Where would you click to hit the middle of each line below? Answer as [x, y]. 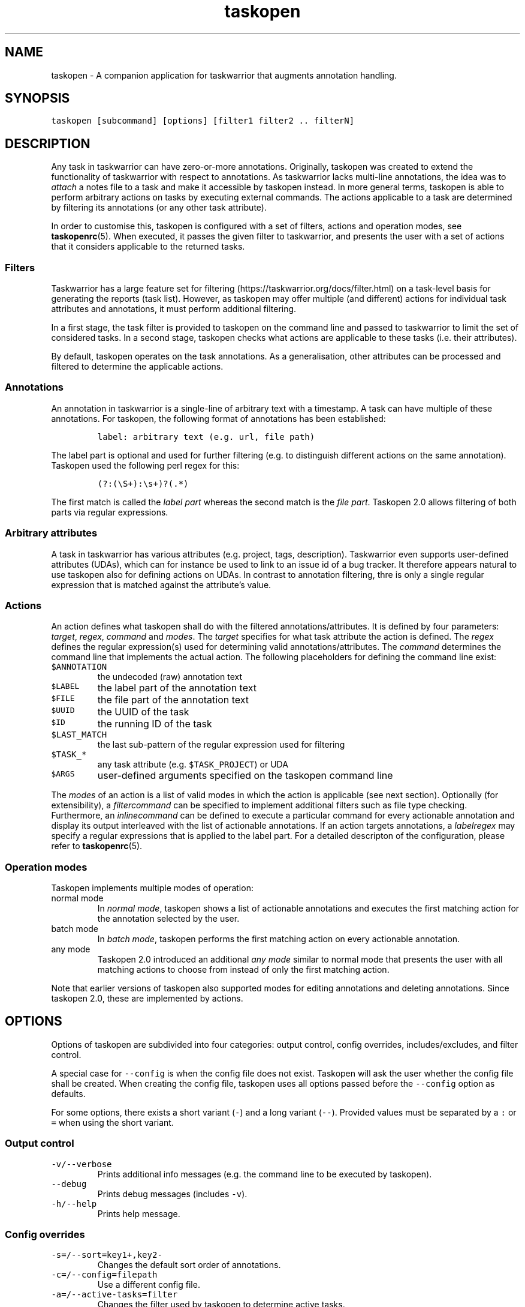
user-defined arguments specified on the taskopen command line [245, 776]
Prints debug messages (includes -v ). [172, 1194]
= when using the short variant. [112, 1122]
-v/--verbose [82, 1164]
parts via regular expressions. [110, 512]
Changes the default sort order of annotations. [189, 1265]
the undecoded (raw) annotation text [170, 677]
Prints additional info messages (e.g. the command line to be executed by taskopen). [265, 1174]
